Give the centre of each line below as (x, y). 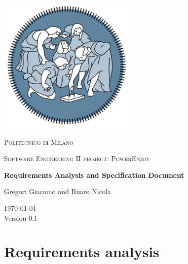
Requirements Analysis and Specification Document (94, 175)
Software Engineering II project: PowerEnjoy (77, 158)
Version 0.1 (21, 217)
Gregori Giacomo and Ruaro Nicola (57, 191)
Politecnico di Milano (39, 142)
